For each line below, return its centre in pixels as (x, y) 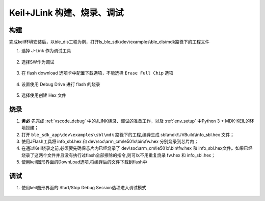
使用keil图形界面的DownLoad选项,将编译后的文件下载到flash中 (84, 162)
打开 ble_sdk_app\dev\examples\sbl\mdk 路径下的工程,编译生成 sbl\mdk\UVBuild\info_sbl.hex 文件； (128, 134)
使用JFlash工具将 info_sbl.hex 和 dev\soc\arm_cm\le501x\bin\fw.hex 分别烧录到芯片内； (110, 141)
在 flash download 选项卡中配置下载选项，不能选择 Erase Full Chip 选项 (97, 73)
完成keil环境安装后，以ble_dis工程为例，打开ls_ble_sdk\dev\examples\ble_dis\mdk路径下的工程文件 (109, 42)
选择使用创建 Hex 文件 (44, 95)
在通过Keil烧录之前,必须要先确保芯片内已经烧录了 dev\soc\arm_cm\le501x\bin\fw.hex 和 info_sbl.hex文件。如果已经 (137, 148)
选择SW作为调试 (38, 62)
